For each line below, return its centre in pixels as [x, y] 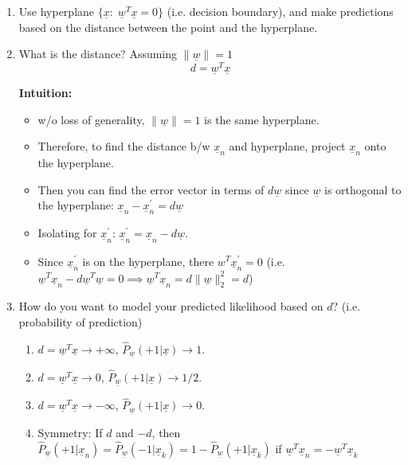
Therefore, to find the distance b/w [124, 146]
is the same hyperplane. [262, 119]
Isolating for [67, 233]
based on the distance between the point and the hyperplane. [168, 27]
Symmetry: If [70, 433]
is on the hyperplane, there [148, 261]
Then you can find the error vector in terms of [151, 189]
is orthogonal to [363, 189]
